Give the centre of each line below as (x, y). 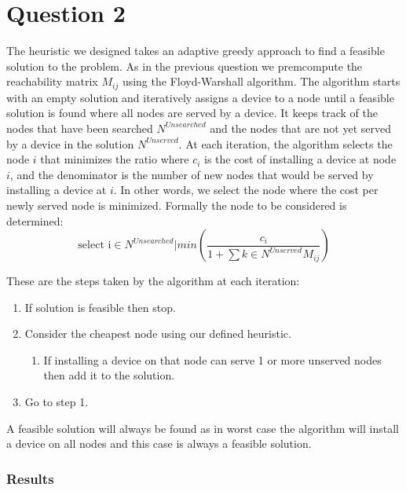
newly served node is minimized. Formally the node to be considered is (177, 205)
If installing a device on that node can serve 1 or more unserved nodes (212, 359)
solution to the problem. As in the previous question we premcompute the (185, 66)
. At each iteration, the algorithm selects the (285, 143)
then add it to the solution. (109, 375)
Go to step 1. (57, 402)
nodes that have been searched (80, 128)
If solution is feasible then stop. (100, 307)
